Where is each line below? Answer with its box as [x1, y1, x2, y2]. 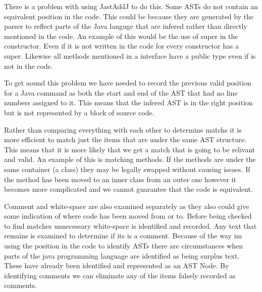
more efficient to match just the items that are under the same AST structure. [4, 134, 247, 145]
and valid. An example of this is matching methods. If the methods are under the [4, 154, 256, 164]
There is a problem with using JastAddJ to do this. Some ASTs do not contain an [4, 1, 258, 11]
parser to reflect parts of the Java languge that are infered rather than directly [4, 21, 247, 31]
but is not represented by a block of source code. [4, 107, 154, 117]
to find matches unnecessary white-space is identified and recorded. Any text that [4, 220, 257, 231]
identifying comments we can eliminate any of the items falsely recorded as [4, 270, 236, 280]
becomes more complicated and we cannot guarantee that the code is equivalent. [4, 184, 253, 194]
